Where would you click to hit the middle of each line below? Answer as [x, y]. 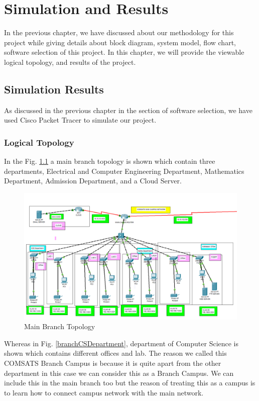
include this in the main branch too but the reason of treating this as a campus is [130, 383]
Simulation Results [54, 89]
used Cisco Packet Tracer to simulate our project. [80, 120]
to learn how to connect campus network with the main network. [104, 392]
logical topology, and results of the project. [70, 62]
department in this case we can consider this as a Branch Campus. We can [119, 373]
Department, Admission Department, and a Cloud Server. [93, 181]
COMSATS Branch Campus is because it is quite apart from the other [113, 363]
